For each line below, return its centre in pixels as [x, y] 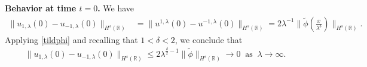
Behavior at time [41, 8]
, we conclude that [209, 39]
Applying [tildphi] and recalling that [71, 39]
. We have [116, 8]
